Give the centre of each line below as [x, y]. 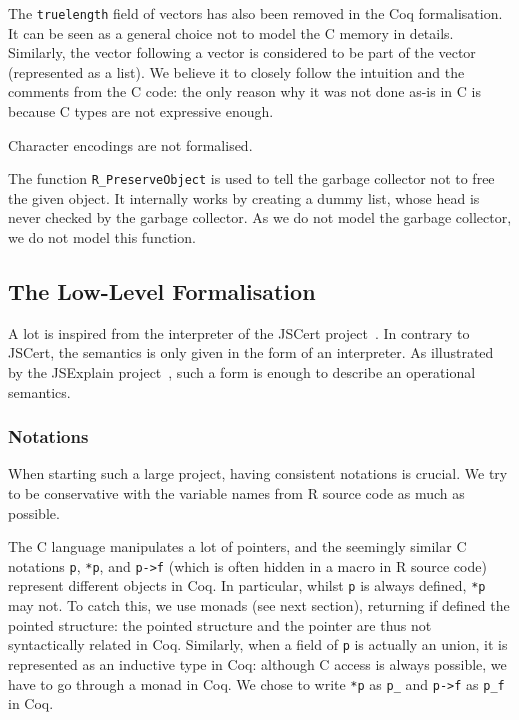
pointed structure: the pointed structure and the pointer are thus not [220, 624]
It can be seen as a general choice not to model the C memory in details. [231, 32]
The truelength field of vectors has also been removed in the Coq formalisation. [255, 13]
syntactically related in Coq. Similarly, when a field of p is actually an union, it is [258, 644]
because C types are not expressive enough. [141, 111]
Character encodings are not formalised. [130, 144]
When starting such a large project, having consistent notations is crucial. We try [258, 473]
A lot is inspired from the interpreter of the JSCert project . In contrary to [239, 332]
